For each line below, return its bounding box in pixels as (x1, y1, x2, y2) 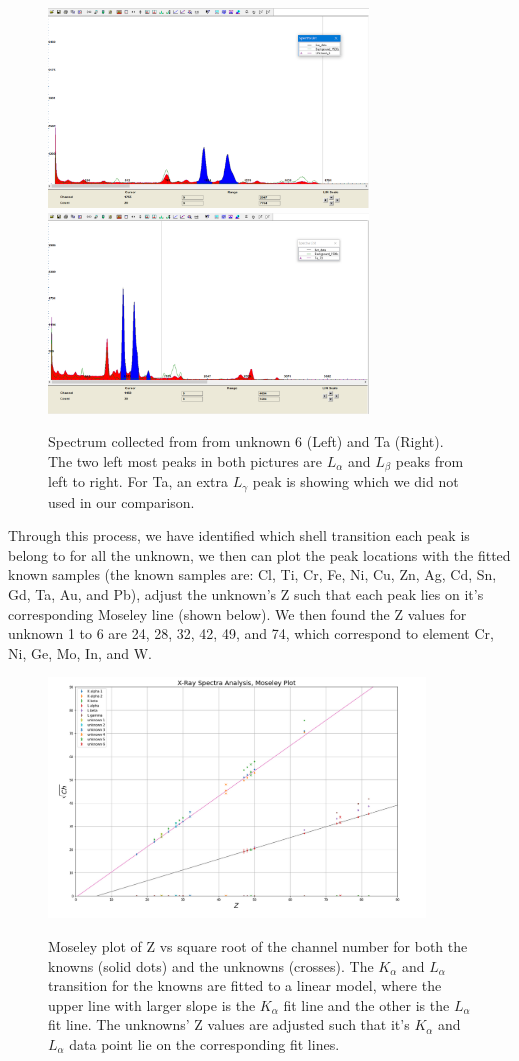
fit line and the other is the (283, 994, 450, 1015)
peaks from (395, 450, 464, 471)
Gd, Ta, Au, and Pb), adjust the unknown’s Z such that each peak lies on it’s (8, 583, 484, 604)
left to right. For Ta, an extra (48, 471, 228, 492)
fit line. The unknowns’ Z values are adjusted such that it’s (48, 1014, 410, 1035)
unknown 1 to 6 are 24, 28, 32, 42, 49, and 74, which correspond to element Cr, (8, 623, 494, 644)
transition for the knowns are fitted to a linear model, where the (48, 975, 442, 996)
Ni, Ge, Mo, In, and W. (8, 642, 153, 663)
